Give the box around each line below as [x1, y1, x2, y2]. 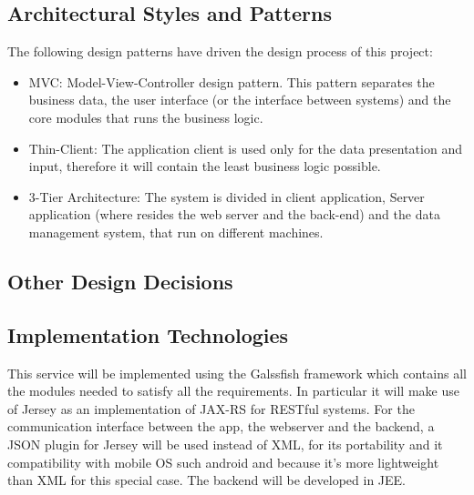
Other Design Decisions [7, 267, 233, 295]
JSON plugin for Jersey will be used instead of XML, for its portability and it [7, 434, 443, 453]
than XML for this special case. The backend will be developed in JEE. [7, 470, 406, 490]
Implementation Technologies [7, 320, 289, 349]
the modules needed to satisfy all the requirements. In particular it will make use [7, 381, 459, 400]
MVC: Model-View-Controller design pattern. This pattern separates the [28, 72, 435, 91]
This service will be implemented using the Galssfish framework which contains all [7, 363, 467, 382]
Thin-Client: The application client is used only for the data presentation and [28, 138, 462, 157]
